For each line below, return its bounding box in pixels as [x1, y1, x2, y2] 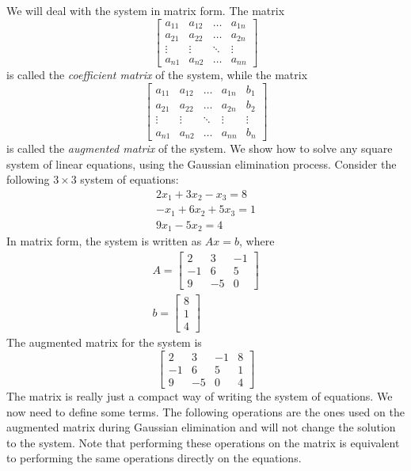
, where [239, 233, 275, 249]
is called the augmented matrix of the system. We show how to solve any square [6, 140, 393, 157]
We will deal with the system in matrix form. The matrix [6, 2, 285, 18]
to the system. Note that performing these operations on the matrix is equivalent [6, 434, 400, 450]
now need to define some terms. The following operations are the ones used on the [6, 403, 405, 420]
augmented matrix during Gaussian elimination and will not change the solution [6, 419, 396, 435]
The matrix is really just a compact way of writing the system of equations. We [6, 387, 393, 404]
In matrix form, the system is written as [6, 233, 202, 249]
